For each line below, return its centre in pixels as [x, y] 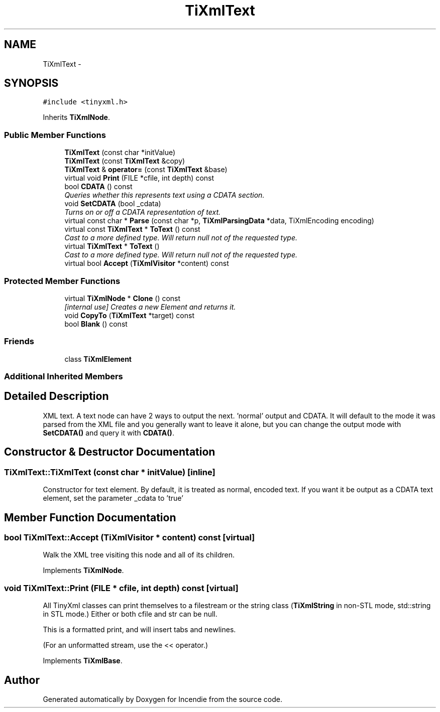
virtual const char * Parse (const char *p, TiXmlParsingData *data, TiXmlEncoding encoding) [219, 221]
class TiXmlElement [98, 359]
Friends [19, 341]
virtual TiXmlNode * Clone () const [123, 298]
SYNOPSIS [31, 83]
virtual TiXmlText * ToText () [112, 246]
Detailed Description [57, 396]
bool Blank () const [96, 324]
